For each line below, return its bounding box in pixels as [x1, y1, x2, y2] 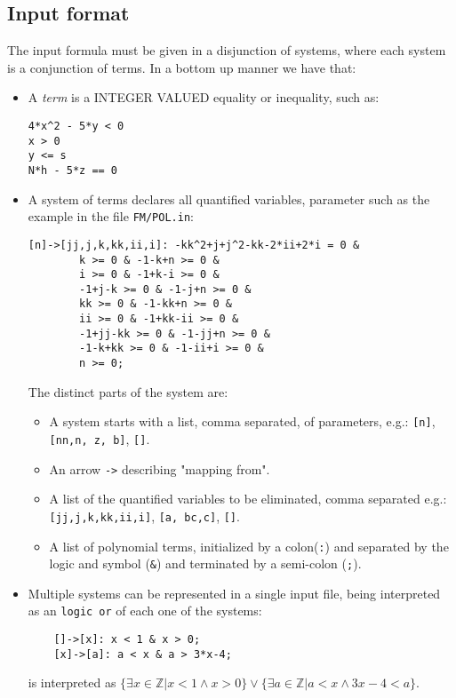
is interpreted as [28, 673, 116, 692]
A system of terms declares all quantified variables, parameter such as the [28, 189, 430, 208]
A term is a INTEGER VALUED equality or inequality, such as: [28, 88, 380, 107]
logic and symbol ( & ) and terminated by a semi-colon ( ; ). [49, 554, 362, 573]
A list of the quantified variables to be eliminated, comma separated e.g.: [49, 489, 447, 508]
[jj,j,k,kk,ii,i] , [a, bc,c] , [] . [49, 506, 240, 525]
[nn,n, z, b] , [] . [49, 430, 150, 448]
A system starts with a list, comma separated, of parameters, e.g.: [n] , [49, 412, 436, 431]
